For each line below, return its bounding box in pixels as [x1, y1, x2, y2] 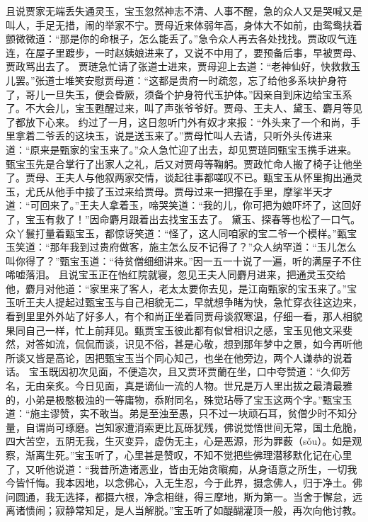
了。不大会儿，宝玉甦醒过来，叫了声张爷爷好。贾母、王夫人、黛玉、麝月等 [6, 101, 352, 115]
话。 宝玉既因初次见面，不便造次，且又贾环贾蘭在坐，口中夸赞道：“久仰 [6, 364, 341, 379]
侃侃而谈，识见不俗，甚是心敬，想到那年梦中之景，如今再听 [74, 336, 352, 351]
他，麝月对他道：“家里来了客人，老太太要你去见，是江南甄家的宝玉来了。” [6, 280, 347, 295]
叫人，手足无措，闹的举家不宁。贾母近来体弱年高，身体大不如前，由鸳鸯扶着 [6, 17, 362, 32]
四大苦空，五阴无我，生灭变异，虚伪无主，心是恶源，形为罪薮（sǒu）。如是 [6, 433, 352, 448]
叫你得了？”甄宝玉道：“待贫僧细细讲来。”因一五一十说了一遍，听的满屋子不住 [6, 253, 362, 268]
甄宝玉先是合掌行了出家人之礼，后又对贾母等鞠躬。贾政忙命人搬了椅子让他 [6, 156, 352, 171]
